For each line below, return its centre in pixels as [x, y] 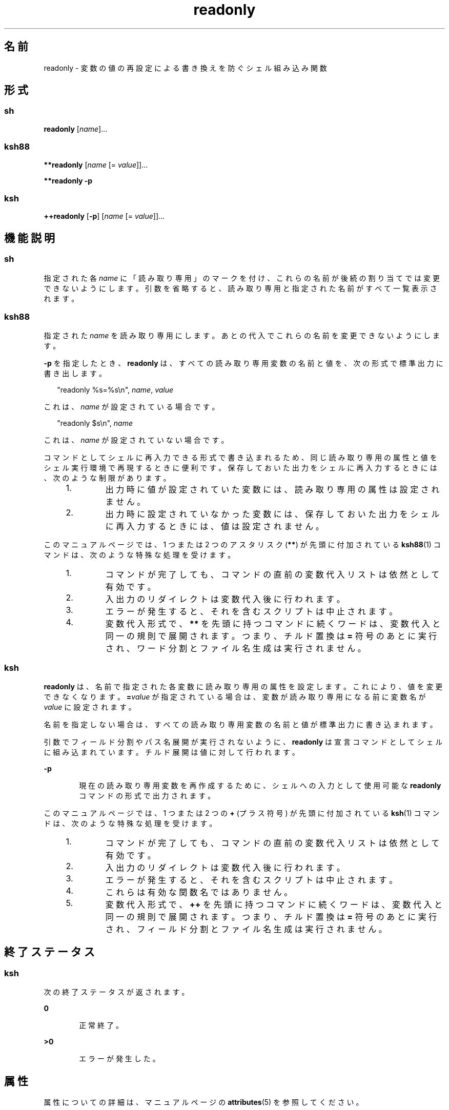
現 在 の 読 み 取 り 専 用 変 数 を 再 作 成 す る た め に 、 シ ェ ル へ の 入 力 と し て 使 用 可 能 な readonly [260, 786]
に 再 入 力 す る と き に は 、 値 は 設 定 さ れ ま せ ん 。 [215, 527]
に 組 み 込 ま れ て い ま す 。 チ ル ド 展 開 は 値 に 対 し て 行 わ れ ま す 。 [171, 752]
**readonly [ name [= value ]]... [96, 165]
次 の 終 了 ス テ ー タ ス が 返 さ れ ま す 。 [116, 992]
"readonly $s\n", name [95, 423]
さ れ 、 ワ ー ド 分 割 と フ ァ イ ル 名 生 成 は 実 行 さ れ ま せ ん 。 [236, 649]
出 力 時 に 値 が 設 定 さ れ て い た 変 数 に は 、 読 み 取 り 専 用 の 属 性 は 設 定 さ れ [272, 490]
